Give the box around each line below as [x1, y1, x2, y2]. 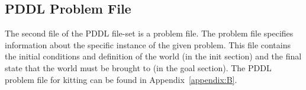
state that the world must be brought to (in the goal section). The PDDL [5, 61, 272, 74]
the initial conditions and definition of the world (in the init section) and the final [5, 50, 302, 62]
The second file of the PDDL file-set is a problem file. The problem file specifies [5, 27, 294, 39]
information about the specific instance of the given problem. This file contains [5, 38, 291, 51]
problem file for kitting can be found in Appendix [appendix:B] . [5, 73, 237, 85]
